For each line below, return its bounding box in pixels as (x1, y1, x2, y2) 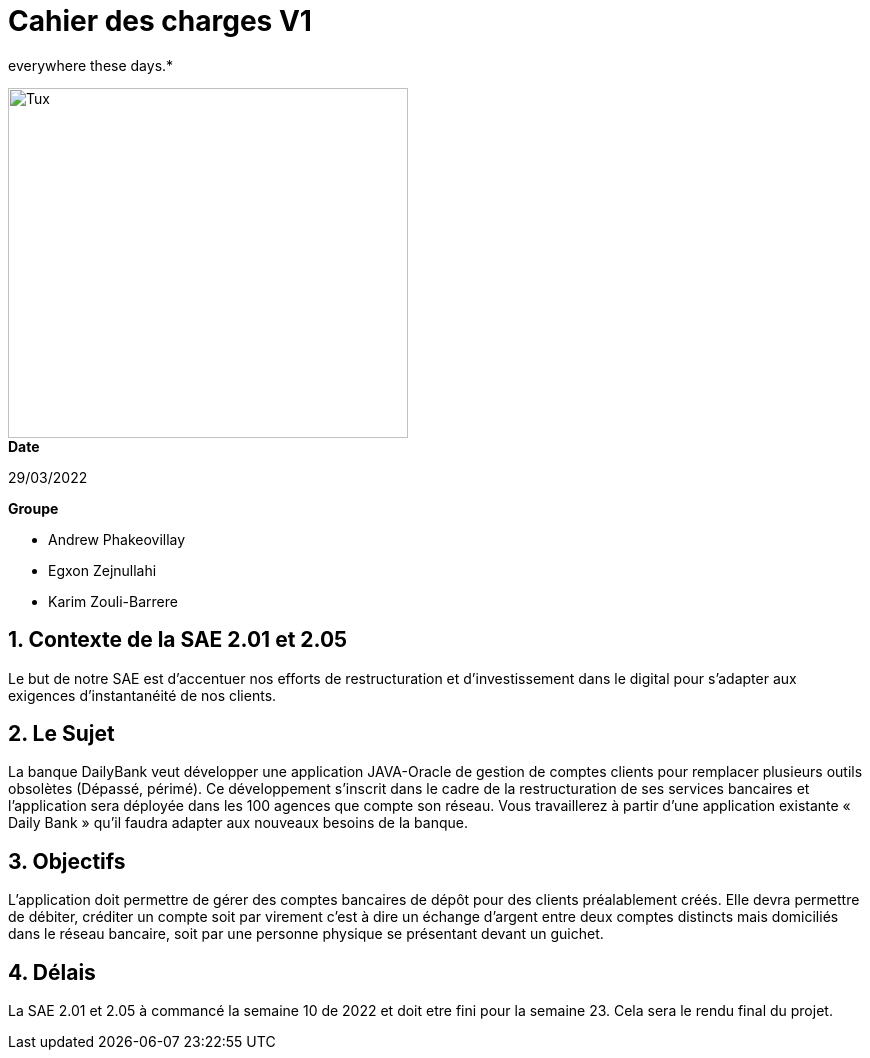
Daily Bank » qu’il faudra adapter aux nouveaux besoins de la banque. (8, 814, 469, 832)
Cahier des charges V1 (8, 4, 312, 38)
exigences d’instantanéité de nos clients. (8, 686, 277, 704)
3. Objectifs (8, 848, 126, 874)
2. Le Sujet (8, 721, 115, 747)
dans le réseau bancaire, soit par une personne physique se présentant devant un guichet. (8, 925, 604, 943)
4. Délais (8, 959, 96, 985)
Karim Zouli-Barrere (48, 592, 178, 610)
